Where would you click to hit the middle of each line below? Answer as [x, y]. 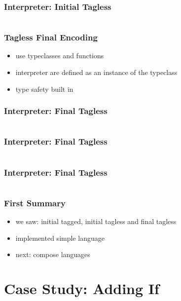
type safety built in [44, 89]
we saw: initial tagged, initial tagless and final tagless [96, 221]
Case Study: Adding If [82, 288]
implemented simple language [60, 238]
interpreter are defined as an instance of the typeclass [96, 72]
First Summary [35, 203]
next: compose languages [53, 254]
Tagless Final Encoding [51, 37]
